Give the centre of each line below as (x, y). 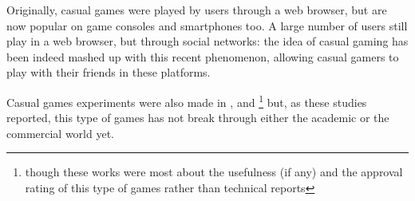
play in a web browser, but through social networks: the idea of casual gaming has (207, 41)
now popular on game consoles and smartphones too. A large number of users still (207, 25)
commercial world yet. (61, 133)
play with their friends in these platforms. (109, 72)
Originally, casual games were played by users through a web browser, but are (197, 10)
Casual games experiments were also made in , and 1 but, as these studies (187, 100)
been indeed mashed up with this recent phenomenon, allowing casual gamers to (203, 56)
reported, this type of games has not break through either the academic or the (198, 118)
